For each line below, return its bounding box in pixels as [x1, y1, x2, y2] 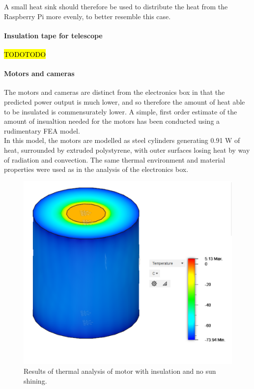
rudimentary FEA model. [4, 125, 80, 136]
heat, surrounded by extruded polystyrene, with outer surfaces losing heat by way [4, 144, 250, 155]
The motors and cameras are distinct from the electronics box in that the [4, 87, 225, 97]
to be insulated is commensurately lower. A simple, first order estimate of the [4, 106, 237, 116]
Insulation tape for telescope [4, 30, 103, 40]
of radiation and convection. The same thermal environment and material [4, 154, 226, 165]
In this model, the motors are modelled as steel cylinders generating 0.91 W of [4, 135, 240, 145]
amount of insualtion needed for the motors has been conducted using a [4, 116, 220, 126]
